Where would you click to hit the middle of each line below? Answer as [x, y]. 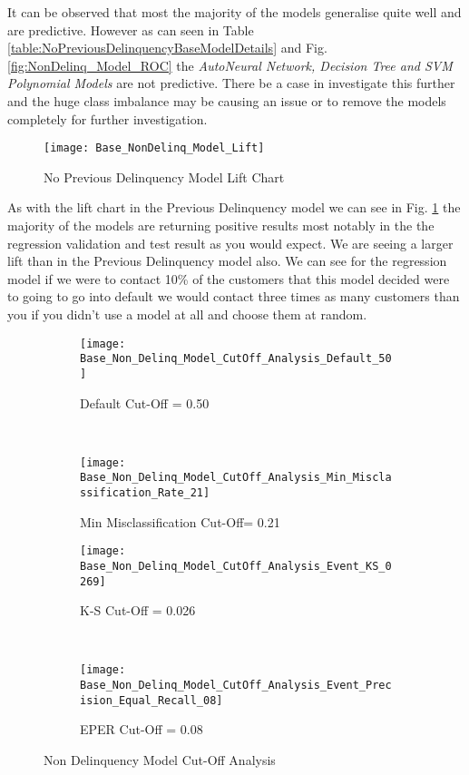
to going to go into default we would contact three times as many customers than [234, 296]
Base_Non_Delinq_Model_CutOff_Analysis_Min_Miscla [236, 478]
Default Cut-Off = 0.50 [145, 402]
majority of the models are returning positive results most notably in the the [221, 225]
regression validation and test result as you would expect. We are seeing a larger [230, 243]
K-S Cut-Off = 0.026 [138, 610]
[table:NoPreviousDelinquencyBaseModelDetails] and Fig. [167, 48]
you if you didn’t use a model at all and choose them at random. [187, 314]
